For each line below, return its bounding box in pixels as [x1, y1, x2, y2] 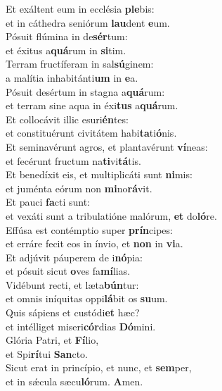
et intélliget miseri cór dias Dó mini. [6, 318, 156, 333]
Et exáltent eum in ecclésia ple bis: [6, 1, 155, 15]
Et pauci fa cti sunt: [6, 194, 90, 209]
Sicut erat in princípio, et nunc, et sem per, [6, 360, 192, 375]
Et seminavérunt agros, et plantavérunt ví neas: [6, 139, 208, 154]
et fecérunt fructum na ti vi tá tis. [6, 153, 142, 168]
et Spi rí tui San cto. [6, 346, 88, 361]
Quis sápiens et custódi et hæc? [6, 305, 140, 320]
